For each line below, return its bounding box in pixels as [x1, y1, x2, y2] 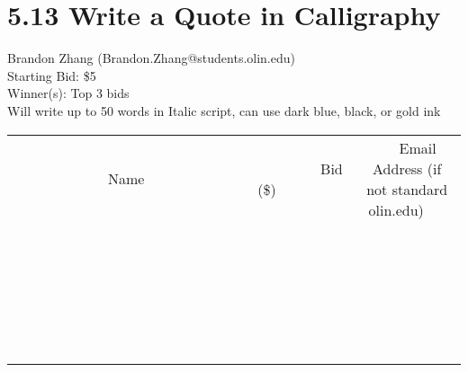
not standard [366, 178, 448, 199]
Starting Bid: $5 [7, 66, 96, 84]
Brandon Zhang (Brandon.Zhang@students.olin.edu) [7, 49, 295, 67]
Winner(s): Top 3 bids [7, 84, 130, 102]
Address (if [373, 157, 442, 179]
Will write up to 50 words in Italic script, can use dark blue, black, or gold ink [7, 101, 441, 120]
